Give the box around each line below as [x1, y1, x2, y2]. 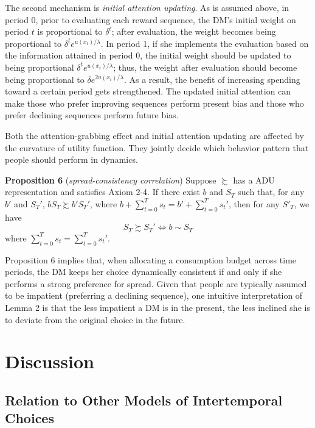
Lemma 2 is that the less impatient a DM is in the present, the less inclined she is [5, 301, 310, 313]
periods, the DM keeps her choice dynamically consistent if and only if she [5, 265, 282, 278]
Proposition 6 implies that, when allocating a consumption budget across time [5, 253, 297, 266]
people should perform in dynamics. [5, 153, 138, 166]
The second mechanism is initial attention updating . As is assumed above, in [5, 1, 289, 13]
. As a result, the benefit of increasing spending [123, 73, 300, 85]
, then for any [229, 197, 280, 210]
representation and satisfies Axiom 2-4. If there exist [5, 185, 200, 198]
